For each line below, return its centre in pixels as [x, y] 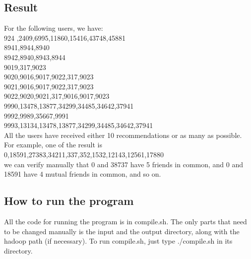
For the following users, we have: [54, 28]
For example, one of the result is [53, 145]
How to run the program [69, 201]
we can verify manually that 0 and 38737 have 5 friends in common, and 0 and [124, 164]
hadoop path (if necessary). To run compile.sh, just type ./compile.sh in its [118, 241]
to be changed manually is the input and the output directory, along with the [122, 231]
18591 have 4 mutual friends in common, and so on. [83, 174]
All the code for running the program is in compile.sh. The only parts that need [125, 221]
